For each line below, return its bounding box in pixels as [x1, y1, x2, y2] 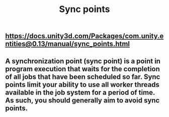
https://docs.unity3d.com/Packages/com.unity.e [5, 32, 164, 41]
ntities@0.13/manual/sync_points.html [5, 40, 130, 48]
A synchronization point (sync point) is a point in [5, 57, 161, 65]
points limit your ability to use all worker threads [5, 80, 160, 89]
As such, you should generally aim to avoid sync [5, 96, 160, 104]
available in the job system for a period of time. [5, 88, 155, 96]
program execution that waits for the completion [5, 64, 160, 73]
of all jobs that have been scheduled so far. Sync [5, 72, 160, 81]
